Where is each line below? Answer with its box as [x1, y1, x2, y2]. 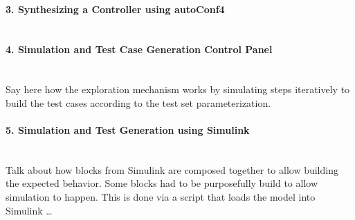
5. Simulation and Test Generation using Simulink [6, 122, 250, 137]
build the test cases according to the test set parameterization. [6, 95, 271, 110]
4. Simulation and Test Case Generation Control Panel [6, 42, 273, 57]
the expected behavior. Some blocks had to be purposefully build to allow [6, 176, 318, 190]
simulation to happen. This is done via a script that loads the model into [6, 189, 316, 203]
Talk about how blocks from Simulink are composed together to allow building [6, 162, 338, 177]
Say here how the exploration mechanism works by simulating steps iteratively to [6, 82, 350, 97]
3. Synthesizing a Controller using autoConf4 [6, 1, 225, 16]
